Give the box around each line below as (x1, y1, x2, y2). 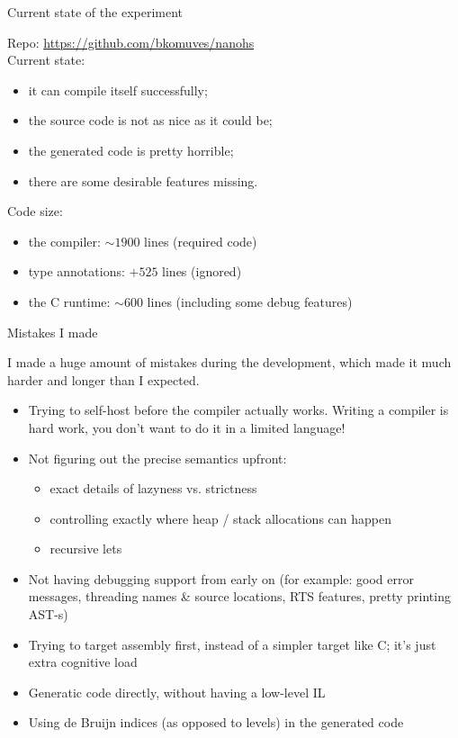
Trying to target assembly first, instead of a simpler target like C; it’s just (28, 634, 436, 653)
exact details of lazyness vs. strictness (49, 479, 257, 498)
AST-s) (28, 605, 68, 624)
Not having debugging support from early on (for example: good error (28, 569, 414, 588)
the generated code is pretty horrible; (28, 140, 234, 159)
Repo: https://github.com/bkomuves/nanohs (7, 32, 255, 51)
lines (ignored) (162, 262, 242, 281)
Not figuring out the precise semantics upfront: (28, 448, 287, 467)
